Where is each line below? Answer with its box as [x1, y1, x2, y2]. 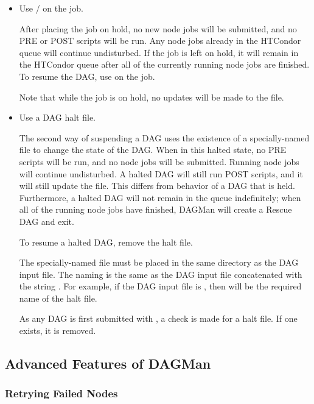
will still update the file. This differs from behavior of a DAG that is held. [19, 179, 295, 192]
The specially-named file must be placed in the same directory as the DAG [19, 256, 299, 269]
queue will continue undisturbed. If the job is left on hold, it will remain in [19, 46, 299, 58]
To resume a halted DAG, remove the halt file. [19, 235, 193, 248]
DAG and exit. [19, 214, 74, 227]
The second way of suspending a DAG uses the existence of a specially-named [19, 131, 310, 144]
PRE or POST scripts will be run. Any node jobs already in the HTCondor [19, 34, 301, 47]
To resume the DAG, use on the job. [19, 69, 155, 82]
